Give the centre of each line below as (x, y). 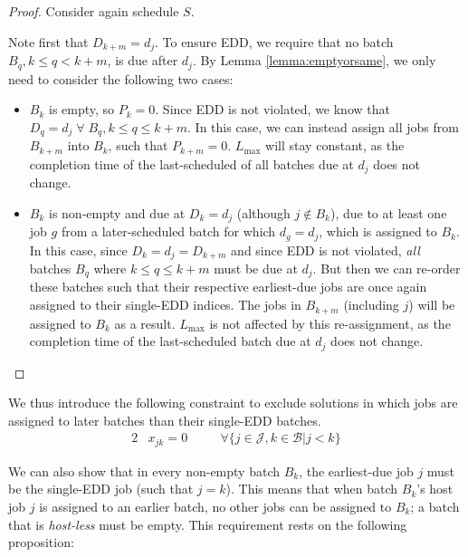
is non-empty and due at (117, 212)
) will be (432, 305)
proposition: (41, 542)
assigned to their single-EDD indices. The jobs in (165, 305)
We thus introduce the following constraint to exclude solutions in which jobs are (233, 403)
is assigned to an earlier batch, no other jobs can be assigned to (215, 506)
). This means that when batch (312, 489)
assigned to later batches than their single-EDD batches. (165, 420)
